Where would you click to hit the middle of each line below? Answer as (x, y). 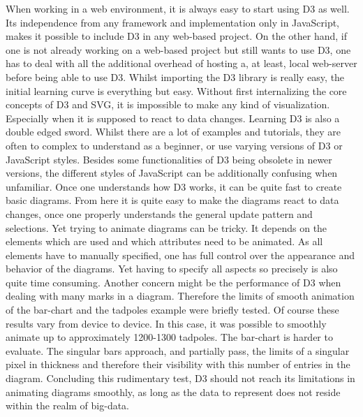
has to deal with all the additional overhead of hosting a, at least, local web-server (181, 63)
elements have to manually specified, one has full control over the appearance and (180, 255)
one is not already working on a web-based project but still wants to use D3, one (178, 49)
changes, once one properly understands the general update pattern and (159, 213)
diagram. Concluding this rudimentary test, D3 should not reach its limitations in (180, 378)
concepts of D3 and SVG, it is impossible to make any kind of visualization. (168, 104)
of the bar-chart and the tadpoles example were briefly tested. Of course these (172, 310)
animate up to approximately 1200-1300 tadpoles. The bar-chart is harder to (169, 337)
